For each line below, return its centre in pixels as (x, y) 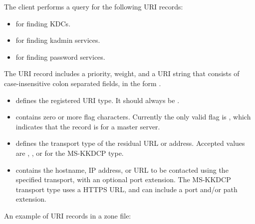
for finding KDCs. (43, 23)
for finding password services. (60, 56)
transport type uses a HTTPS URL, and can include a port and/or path (127, 189)
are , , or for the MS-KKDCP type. (70, 153)
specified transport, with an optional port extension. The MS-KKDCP (123, 179)
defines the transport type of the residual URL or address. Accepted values (130, 143)
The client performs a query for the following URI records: (94, 6)
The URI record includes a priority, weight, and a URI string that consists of (122, 73)
